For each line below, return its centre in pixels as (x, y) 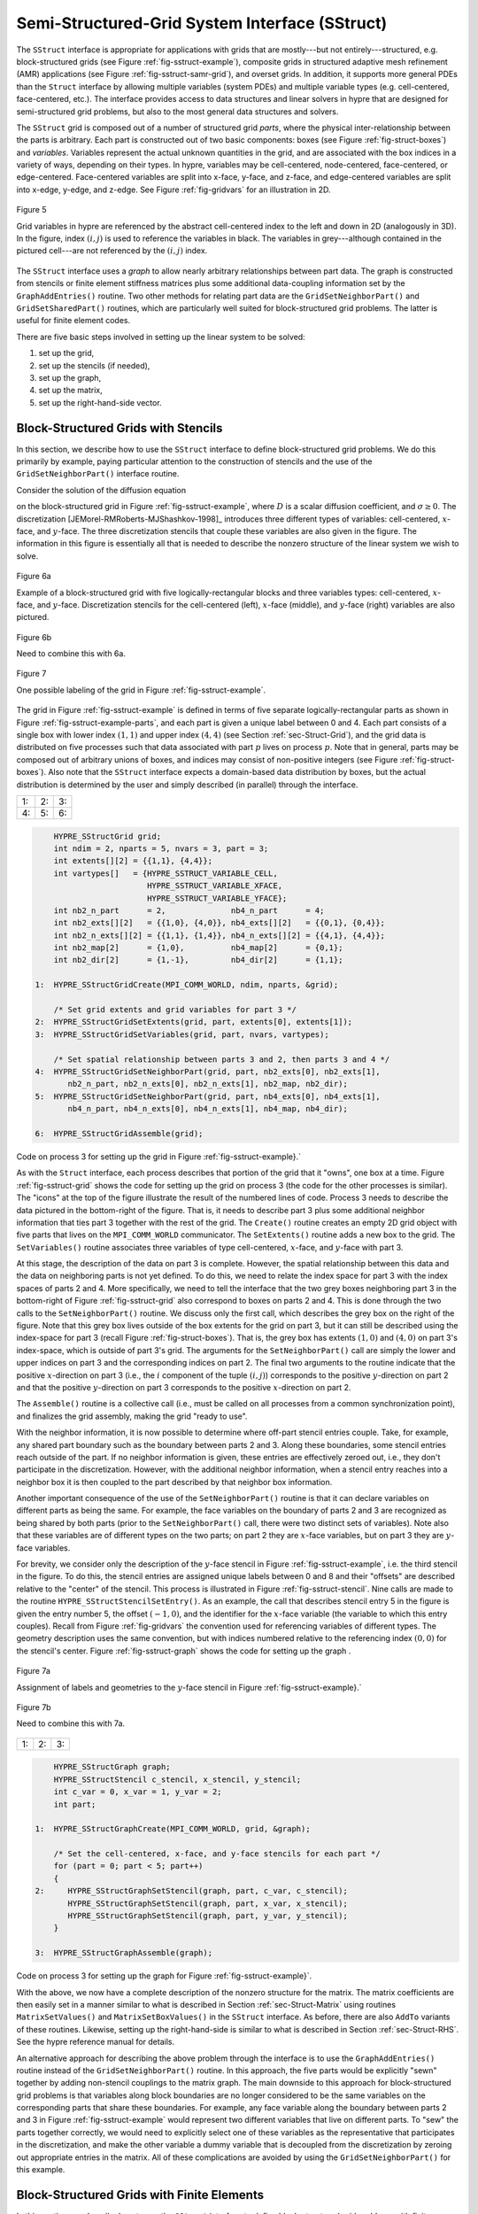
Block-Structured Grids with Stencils (119, 428)
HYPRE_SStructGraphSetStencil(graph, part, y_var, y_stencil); (208, 1916)
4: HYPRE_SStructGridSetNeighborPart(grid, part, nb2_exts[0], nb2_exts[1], (208, 1072)
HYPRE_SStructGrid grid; (108, 836)
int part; (75, 1804)
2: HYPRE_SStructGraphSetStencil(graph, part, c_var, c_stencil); (192, 1891)
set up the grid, (66, 353)
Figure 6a (34, 577)
